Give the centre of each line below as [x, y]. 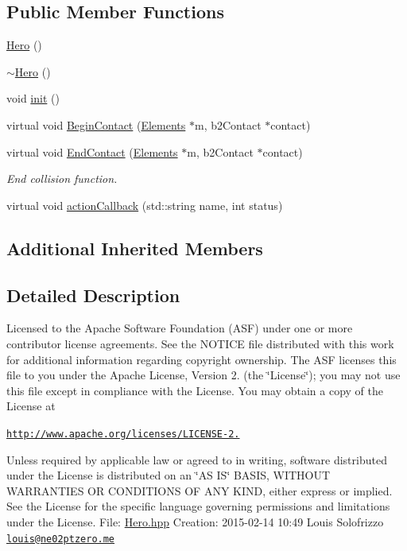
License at [31, 406]
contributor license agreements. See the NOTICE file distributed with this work [200, 343]
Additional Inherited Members [135, 248]
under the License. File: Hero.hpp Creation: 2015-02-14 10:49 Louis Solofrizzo [195, 521]
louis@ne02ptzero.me [61, 539]
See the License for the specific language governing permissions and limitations [198, 506]
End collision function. [62, 178]
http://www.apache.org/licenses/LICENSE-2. [123, 434]
